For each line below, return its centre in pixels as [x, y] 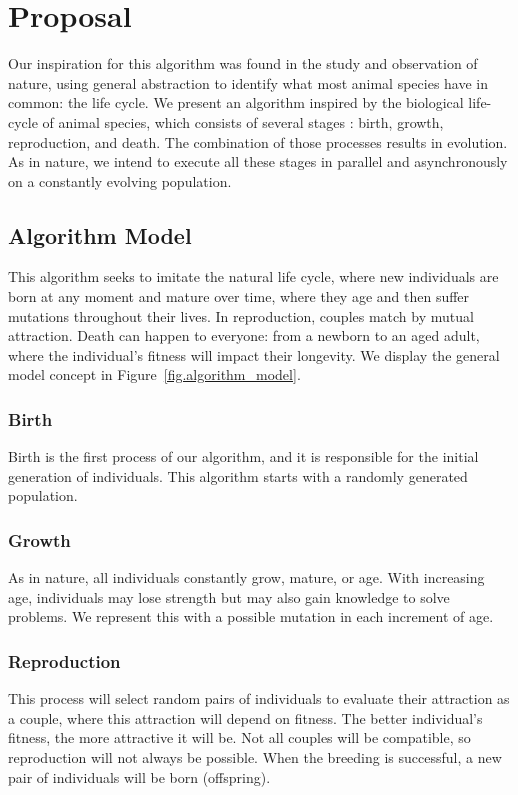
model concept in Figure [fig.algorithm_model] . [154, 374]
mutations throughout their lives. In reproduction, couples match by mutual [241, 315]
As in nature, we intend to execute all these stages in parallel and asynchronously [258, 161]
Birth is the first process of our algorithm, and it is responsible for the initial [243, 456]
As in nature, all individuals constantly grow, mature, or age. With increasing [246, 577]
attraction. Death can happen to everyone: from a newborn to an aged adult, [244, 335]
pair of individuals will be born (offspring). [139, 776]
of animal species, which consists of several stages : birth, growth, [243, 121]
